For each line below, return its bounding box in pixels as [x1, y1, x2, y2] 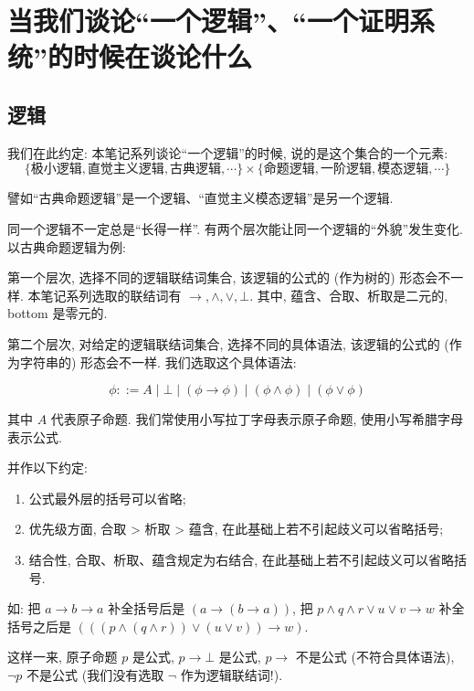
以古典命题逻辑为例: [7, 237, 126, 256]
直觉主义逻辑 [87, 163, 164, 176]
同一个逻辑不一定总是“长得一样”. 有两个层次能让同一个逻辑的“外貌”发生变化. [7, 218, 463, 238]
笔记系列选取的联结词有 [40, 285, 182, 304]
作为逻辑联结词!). [180, 665, 283, 685]
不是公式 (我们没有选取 [26, 665, 164, 685]
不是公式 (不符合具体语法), [295, 647, 455, 666]
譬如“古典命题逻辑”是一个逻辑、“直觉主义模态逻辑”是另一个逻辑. [7, 188, 394, 207]
